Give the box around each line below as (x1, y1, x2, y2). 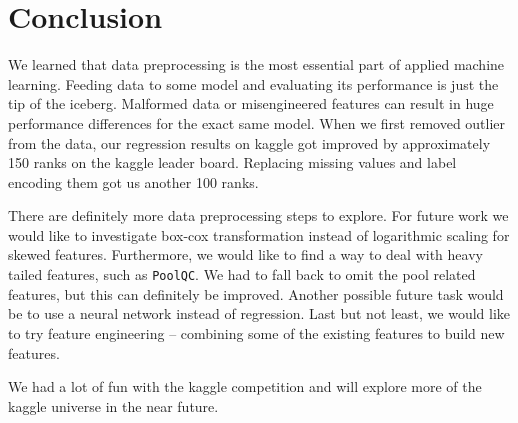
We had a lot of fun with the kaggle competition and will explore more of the (8, 376, 482, 397)
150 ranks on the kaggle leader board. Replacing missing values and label (8, 152, 457, 173)
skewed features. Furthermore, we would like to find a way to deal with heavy (8, 244, 483, 265)
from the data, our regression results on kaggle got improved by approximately (8, 132, 491, 153)
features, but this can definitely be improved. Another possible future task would (8, 283, 504, 304)
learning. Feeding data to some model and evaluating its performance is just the (8, 73, 499, 94)
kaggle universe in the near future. (8, 395, 219, 416)
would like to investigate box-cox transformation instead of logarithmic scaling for (8, 224, 510, 245)
